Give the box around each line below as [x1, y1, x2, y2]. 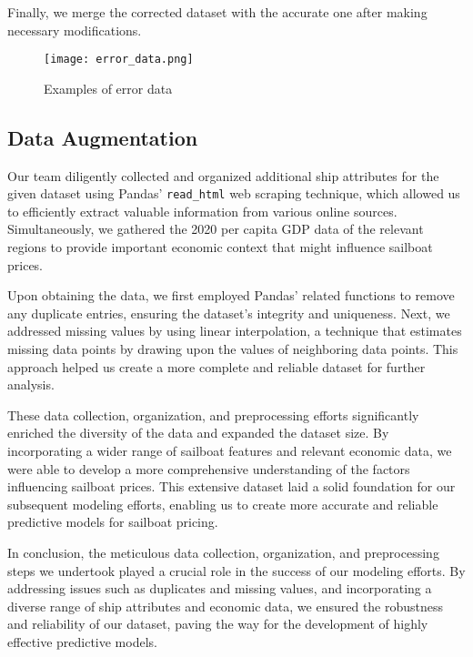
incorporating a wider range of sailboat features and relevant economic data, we [7, 441, 452, 460]
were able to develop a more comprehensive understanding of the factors [7, 459, 410, 478]
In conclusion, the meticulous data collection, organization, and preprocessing [7, 542, 439, 561]
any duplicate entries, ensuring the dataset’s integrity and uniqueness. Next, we [7, 303, 450, 322]
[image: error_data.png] [44, 53, 194, 66]
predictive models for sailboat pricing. [7, 512, 218, 531]
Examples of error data [44, 78, 173, 97]
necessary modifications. [7, 20, 142, 39]
